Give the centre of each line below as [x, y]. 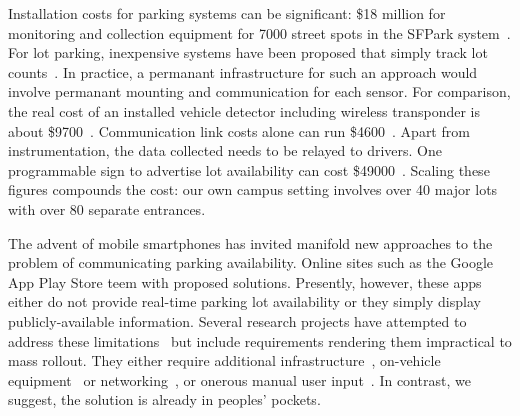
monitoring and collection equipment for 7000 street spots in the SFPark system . [259, 32]
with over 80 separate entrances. [107, 208]
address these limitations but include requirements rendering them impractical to [260, 340]
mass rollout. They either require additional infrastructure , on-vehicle [224, 360]
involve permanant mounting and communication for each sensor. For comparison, [259, 91]
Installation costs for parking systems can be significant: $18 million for [227, 13]
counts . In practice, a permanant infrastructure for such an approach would [243, 71]
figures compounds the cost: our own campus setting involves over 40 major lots [253, 189]
